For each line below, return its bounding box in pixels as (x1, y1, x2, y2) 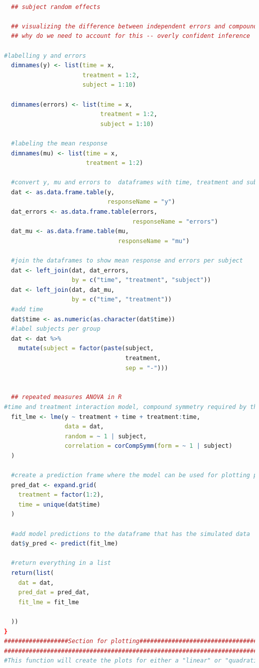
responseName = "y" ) (107, 198, 175, 206)
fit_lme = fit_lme (18, 598, 79, 606)
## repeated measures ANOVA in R (11, 394, 122, 401)
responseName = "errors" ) (132, 218, 218, 225)
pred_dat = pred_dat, (18, 589, 90, 596)
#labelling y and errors (4, 52, 86, 59)
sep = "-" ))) (125, 364, 168, 372)
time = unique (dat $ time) (18, 501, 101, 508)
